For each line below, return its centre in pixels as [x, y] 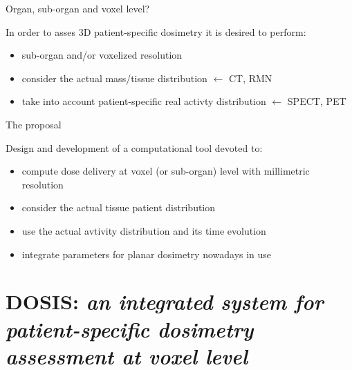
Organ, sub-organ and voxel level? [78, 8]
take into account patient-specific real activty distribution [144, 101]
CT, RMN [250, 78]
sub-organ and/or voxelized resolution [102, 55]
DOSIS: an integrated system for [165, 302]
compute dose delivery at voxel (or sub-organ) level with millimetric [166, 171]
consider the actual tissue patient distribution [119, 207]
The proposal [34, 124]
